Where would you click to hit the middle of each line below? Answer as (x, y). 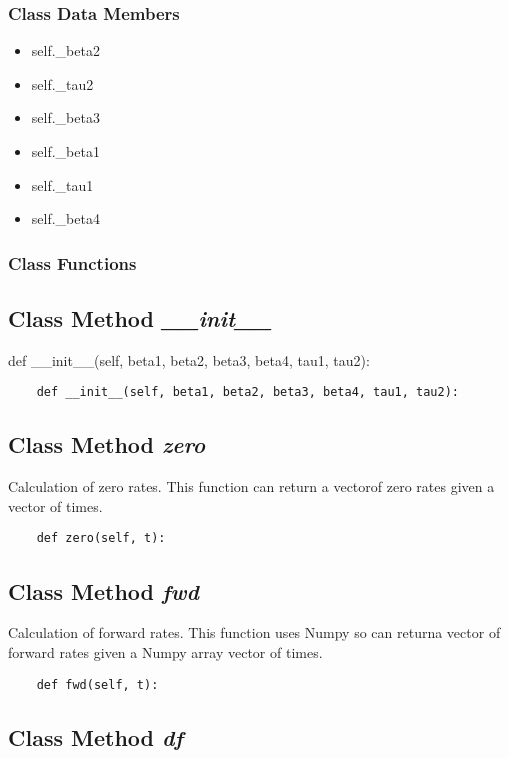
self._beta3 (65, 117)
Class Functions (72, 262)
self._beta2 (65, 50)
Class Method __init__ (140, 318)
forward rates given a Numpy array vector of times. (165, 651)
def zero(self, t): (101, 538)
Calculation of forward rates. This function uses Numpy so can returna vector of (254, 632)
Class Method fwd (103, 590)
